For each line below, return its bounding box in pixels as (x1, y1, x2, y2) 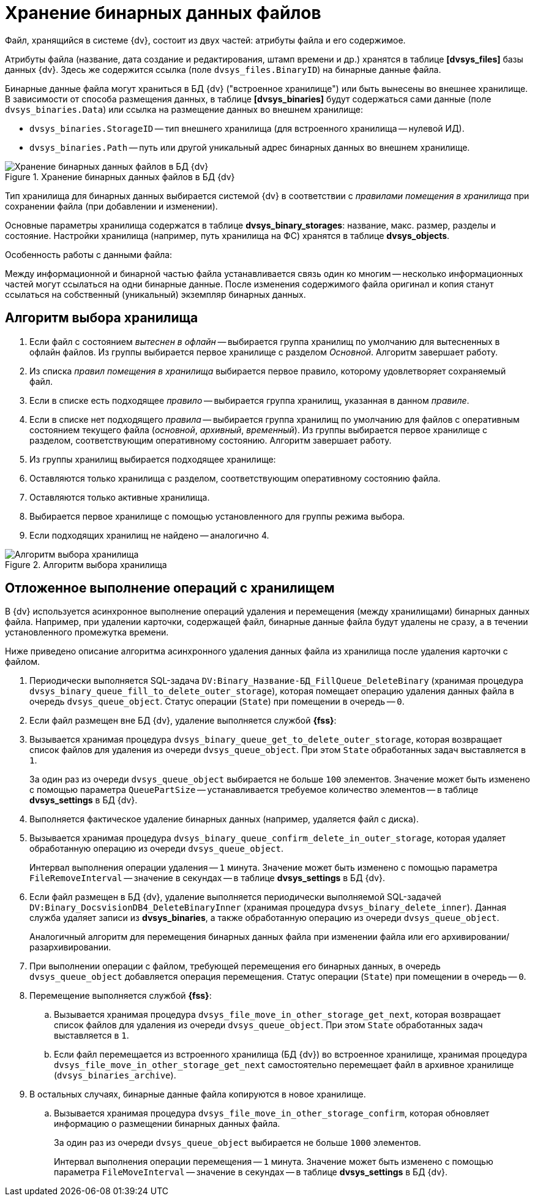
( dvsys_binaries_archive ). (54, 1070, 176, 1081)
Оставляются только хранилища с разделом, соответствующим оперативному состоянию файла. (29, 472, 441, 483)
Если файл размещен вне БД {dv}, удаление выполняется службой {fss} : (29, 715, 337, 726)
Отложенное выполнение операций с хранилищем (5, 580, 335, 596)
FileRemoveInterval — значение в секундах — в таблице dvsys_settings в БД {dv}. (29, 873, 386, 884)
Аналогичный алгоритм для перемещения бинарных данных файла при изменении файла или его (29, 931, 440, 942)
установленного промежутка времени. (5, 627, 169, 638)
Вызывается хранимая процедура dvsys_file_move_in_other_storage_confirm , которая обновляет (54, 1108, 490, 1119)
